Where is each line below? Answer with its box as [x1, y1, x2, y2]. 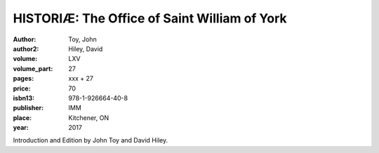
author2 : [13, 44, 39, 53]
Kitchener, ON [68, 113, 109, 122]
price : [13, 84, 31, 93]
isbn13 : [13, 93, 35, 102]
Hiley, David [68, 44, 103, 53]
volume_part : [13, 64, 53, 73]
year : [13, 124, 29, 132]
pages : [13, 74, 34, 83]
